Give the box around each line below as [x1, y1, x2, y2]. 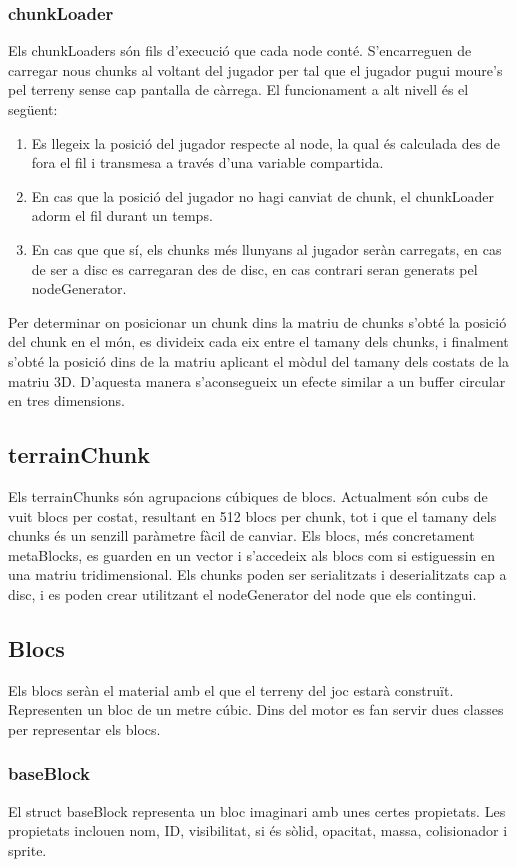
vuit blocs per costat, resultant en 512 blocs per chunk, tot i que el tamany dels [8, 505, 497, 526]
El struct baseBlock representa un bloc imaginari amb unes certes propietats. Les [8, 800, 506, 821]
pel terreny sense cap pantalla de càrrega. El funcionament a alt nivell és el [8, 79, 469, 100]
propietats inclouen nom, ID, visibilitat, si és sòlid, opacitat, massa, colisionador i [8, 820, 508, 841]
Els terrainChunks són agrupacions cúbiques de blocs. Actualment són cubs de [8, 485, 488, 506]
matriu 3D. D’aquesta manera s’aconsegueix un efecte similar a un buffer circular [8, 370, 506, 391]
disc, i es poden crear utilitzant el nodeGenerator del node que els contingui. [8, 583, 477, 604]
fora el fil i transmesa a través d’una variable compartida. [31, 152, 384, 173]
